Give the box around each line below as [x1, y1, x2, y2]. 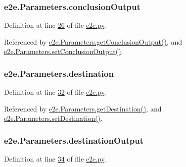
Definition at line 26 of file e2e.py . [4, 20, 106, 30]
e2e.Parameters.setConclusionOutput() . [4, 46, 123, 56]
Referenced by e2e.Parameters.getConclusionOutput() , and [4, 36, 183, 47]
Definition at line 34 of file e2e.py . [4, 154, 106, 164]
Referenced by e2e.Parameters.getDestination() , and [4, 103, 162, 113]
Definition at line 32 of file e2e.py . [4, 87, 106, 97]
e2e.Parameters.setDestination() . [4, 113, 103, 123]
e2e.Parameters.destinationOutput [4, 134, 144, 146]
